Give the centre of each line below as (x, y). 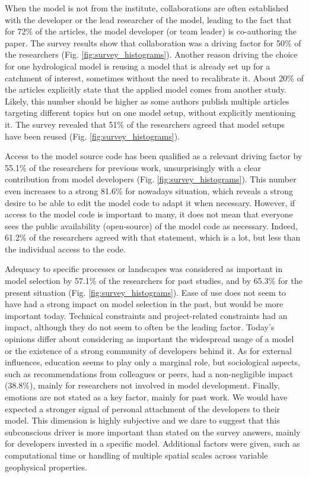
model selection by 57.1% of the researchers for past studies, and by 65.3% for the (154, 281)
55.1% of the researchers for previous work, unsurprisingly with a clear (133, 167)
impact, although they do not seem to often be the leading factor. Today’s (140, 327)
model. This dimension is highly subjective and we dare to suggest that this (142, 420)
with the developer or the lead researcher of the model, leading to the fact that (148, 19)
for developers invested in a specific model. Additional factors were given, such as (152, 443)
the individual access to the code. (65, 249)
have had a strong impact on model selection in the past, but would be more (144, 304)
